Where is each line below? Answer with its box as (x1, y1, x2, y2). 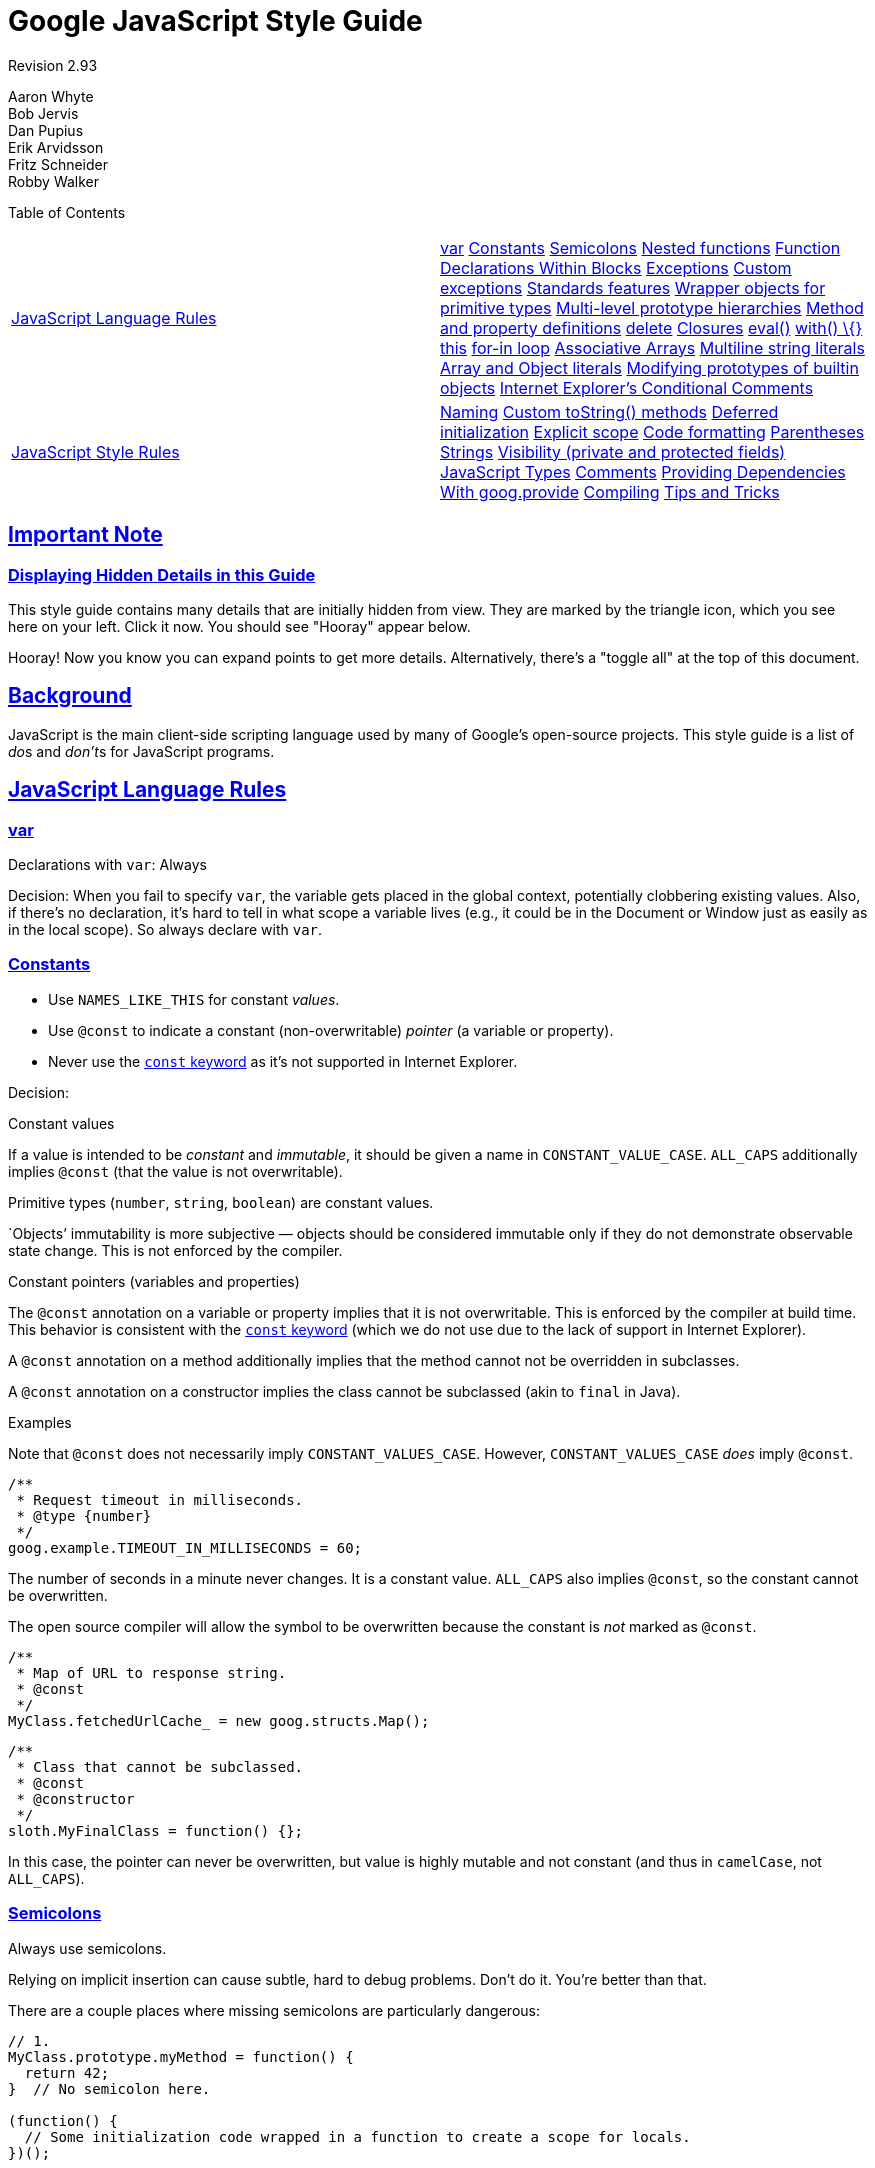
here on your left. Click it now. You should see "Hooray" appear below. (8, 617, 471, 635)
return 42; (24, 2064, 110, 2081)
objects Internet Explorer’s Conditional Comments (440, 377, 814, 398)
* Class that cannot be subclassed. (16, 1758, 304, 1775)
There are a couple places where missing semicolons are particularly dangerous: (8, 2001, 540, 2019)
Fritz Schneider (8, 155, 108, 173)
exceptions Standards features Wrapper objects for (440, 277, 826, 298)
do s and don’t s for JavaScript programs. (8, 742, 275, 760)
